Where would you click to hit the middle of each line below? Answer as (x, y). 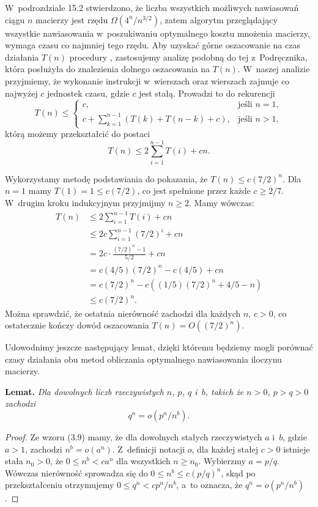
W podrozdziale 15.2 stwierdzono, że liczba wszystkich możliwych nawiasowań (152, 7)
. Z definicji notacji (149, 449)
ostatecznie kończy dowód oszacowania (77, 325)
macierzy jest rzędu (72, 19)
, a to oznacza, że (209, 485)
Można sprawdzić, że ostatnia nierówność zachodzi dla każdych (123, 313)
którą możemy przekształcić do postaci (78, 134)
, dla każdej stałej (225, 449)
